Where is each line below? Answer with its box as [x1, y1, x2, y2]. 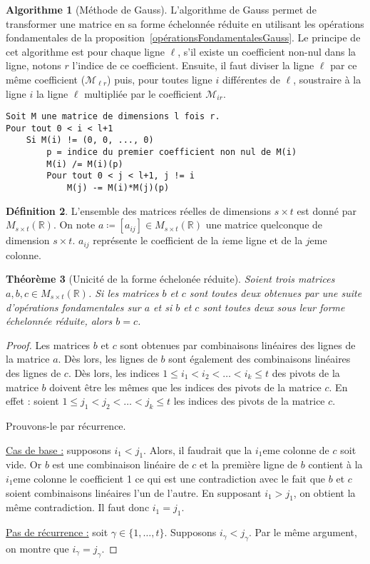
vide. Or [6, 457, 42, 472]
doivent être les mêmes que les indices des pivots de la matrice [49, 379, 322, 394]
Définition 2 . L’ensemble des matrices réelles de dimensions [6, 203, 272, 218]
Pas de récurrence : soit [6, 525, 108, 540]
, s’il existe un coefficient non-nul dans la [178, 44, 356, 59]
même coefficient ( [6, 71, 86, 86]
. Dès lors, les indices [68, 365, 160, 380]
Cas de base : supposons [6, 442, 111, 457]
